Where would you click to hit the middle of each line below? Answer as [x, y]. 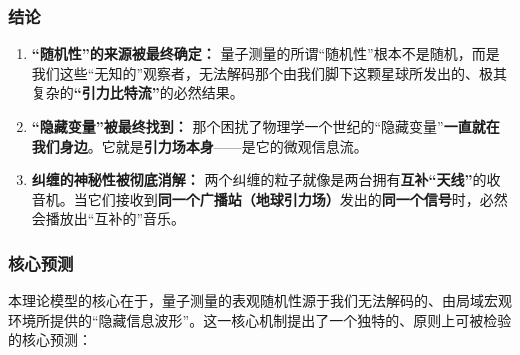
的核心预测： [50, 339]
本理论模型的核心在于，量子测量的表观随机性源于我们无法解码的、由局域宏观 [260, 300]
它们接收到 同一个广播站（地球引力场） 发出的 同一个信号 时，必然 [297, 198]
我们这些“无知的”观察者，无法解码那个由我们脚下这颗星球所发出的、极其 [269, 72]
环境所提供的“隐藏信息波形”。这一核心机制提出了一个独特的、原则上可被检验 [260, 319]
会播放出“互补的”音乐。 [108, 218]
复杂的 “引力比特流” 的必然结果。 [137, 92]
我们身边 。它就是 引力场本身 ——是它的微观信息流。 [199, 145]
